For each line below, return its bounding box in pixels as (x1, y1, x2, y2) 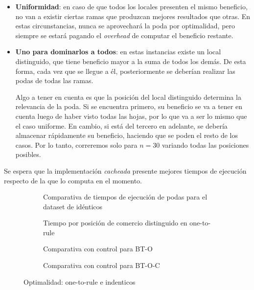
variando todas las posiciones (162, 139, 249, 150)
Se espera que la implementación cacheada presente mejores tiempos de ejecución (4, 165, 247, 176)
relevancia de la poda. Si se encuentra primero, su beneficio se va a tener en (15, 101, 242, 112)
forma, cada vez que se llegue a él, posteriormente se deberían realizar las (15, 66, 235, 76)
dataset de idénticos (43, 201, 103, 211)
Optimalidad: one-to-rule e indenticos (23, 276, 136, 287)
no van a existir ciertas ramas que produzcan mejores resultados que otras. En (15, 11, 251, 21)
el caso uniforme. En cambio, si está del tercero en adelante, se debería (15, 120, 228, 131)
